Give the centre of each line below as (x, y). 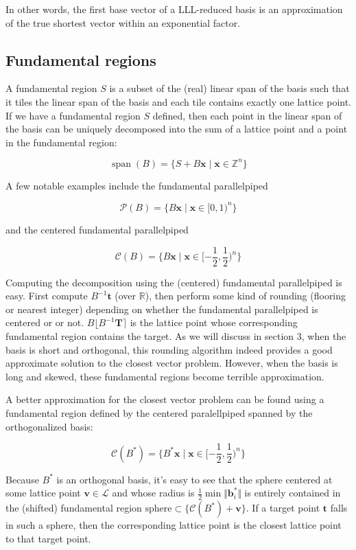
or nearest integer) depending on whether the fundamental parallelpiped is (162, 309)
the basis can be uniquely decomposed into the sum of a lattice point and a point (177, 129)
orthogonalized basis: (49, 426)
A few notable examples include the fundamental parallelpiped (137, 185)
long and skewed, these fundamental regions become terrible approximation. (165, 376)
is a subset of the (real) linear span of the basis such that (229, 88)
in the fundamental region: (61, 142)
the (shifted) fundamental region (74, 508)
